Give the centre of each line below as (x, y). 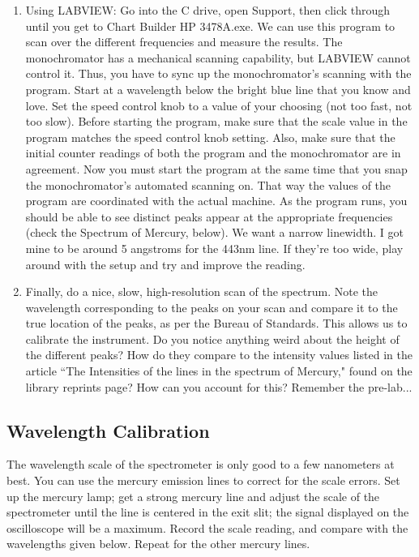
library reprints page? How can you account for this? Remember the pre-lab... (219, 386)
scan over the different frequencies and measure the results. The (184, 42)
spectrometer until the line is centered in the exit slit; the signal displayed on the (208, 512)
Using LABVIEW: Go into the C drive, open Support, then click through (208, 10)
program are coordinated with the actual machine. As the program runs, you (216, 201)
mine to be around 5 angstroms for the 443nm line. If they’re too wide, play (214, 248)
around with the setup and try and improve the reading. (165, 264)
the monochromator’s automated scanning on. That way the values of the (208, 184)
